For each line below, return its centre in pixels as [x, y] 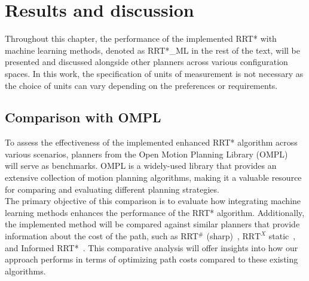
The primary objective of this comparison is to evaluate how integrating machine [153, 201]
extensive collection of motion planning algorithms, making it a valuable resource [153, 177]
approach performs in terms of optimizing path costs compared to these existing [152, 259]
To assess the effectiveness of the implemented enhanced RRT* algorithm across [151, 142]
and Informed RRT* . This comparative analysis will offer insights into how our [152, 247]
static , [282, 236]
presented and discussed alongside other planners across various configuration [146, 62]
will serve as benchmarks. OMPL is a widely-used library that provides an [141, 166]
